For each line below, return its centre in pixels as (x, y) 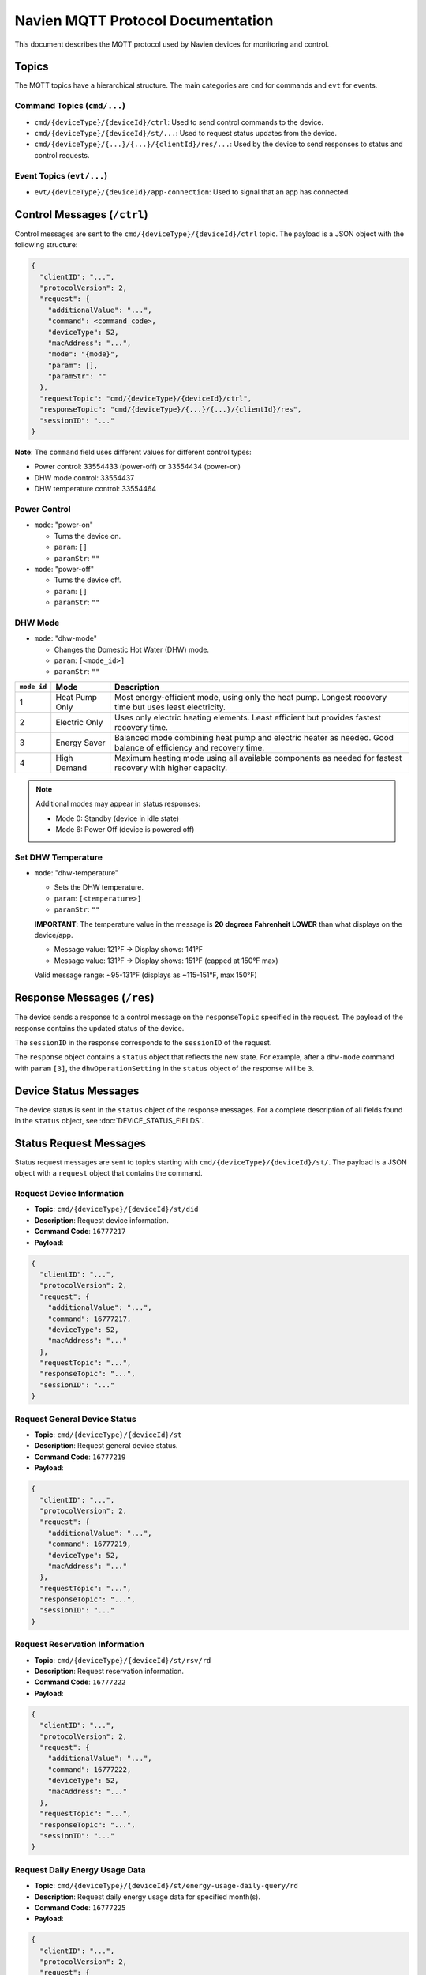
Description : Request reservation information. (109, 1671)
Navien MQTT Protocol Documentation (144, 21)
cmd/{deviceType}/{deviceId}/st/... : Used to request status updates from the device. (185, 133)
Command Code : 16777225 (80, 1907)
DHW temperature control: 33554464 (95, 489)
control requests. (62, 155)
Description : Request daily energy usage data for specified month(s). (147, 1897)
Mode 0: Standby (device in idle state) (118, 818)
